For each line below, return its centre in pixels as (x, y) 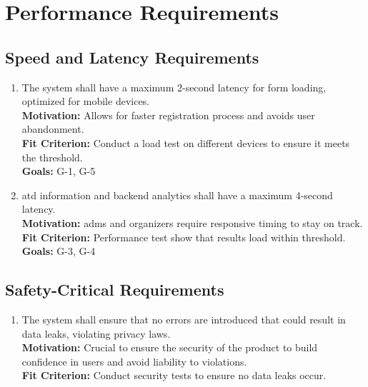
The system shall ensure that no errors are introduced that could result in (184, 319)
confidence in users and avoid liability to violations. (134, 361)
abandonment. (53, 129)
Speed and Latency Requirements (132, 57)
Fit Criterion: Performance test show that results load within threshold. (184, 237)
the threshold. (52, 157)
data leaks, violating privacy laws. (96, 333)
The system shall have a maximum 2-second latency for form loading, (174, 87)
